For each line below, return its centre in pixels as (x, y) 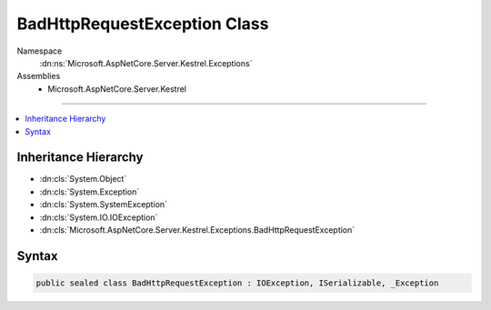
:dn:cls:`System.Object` (83, 179)
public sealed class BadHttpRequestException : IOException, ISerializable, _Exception (237, 283)
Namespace (40, 51)
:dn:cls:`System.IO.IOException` (99, 217)
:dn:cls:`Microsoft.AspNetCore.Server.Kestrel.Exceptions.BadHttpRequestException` (197, 230)
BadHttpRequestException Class (143, 24)
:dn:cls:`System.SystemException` (104, 205)
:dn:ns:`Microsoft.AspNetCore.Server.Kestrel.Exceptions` (146, 63)
